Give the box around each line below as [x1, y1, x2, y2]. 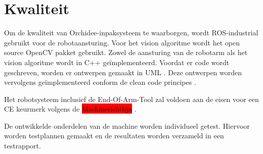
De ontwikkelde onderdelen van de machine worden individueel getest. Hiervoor [4, 120, 250, 131]
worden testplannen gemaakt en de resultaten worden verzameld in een [4, 130, 224, 141]
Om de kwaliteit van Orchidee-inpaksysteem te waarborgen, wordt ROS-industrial [4, 27, 258, 38]
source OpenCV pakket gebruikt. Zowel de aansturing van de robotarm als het [4, 47, 248, 58]
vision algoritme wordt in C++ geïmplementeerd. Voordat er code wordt [4, 57, 230, 67]
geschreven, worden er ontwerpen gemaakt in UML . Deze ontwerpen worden [4, 67, 242, 77]
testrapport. [4, 140, 41, 151]
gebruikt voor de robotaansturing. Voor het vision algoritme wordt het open [4, 37, 240, 47]
